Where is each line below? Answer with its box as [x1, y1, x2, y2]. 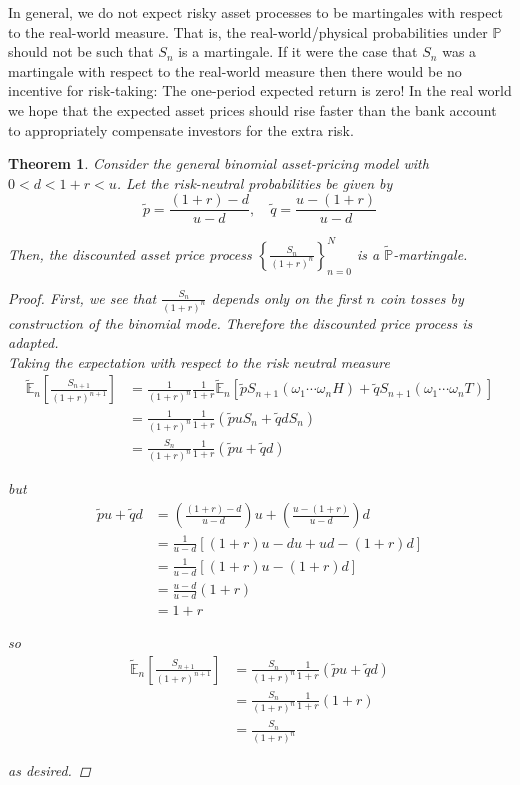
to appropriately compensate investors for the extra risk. [8, 119, 354, 140]
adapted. [8, 332, 59, 353]
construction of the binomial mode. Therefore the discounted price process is [8, 312, 473, 333]
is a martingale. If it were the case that [178, 41, 418, 62]
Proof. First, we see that [8, 287, 157, 308]
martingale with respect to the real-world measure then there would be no [8, 60, 462, 81]
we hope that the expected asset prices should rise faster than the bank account [8, 99, 497, 120]
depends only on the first [211, 287, 362, 308]
